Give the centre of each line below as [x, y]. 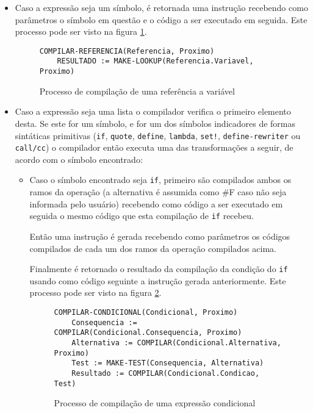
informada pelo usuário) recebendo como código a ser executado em [156, 203]
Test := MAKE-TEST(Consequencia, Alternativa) [168, 363]
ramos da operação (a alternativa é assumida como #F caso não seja [158, 192]
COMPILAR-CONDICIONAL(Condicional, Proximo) [146, 312]
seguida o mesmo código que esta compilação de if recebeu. [142, 216]
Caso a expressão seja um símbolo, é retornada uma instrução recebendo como [161, 7]
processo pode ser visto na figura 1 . [81, 31]
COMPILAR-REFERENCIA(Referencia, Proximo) [127, 51]
